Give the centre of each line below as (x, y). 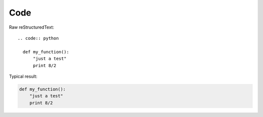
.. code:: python (38, 38)
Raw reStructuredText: (32, 27)
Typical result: (23, 76)
